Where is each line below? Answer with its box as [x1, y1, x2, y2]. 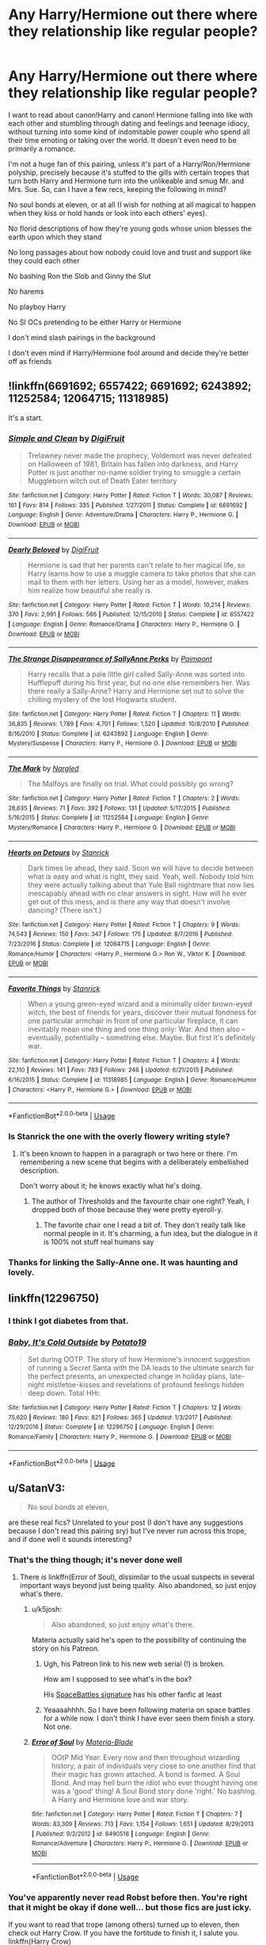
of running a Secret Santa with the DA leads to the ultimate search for [27, 1363, 255, 1372]
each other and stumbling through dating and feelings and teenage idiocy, [8, 118, 249, 128]
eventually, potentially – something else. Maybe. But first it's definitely [27, 1033, 256, 1042]
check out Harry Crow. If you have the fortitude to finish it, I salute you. [8, 1928, 239, 1937]
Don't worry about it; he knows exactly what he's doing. [19, 1181, 202, 1191]
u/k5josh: [31, 1605, 62, 1614]
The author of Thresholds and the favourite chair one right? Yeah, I [31, 1196, 249, 1207]
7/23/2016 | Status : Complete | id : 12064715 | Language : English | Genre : [8, 940, 211, 948]
